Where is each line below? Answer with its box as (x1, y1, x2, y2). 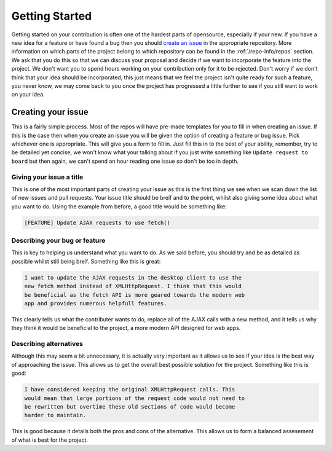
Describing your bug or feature (11, 237, 106, 245)
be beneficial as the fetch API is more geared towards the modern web (24, 291, 245, 298)
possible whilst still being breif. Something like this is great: (11, 257, 161, 265)
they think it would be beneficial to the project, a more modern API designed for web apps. (11, 324, 241, 332)
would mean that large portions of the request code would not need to (24, 394, 245, 402)
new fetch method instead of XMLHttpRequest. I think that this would (24, 283, 242, 290)
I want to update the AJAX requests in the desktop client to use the (24, 274, 242, 281)
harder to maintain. (24, 412, 86, 419)
